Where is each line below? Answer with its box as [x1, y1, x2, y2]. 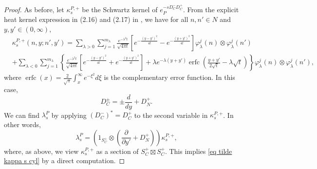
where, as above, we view [4, 146, 79, 156]
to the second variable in [134, 110, 208, 120]
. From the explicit [183, 4, 239, 15]
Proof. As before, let [4, 4, 64, 15]
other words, [4, 119, 41, 129]
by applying [51, 110, 87, 120]
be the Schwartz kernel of [82, 4, 158, 15]
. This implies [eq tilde [165, 146, 232, 156]
